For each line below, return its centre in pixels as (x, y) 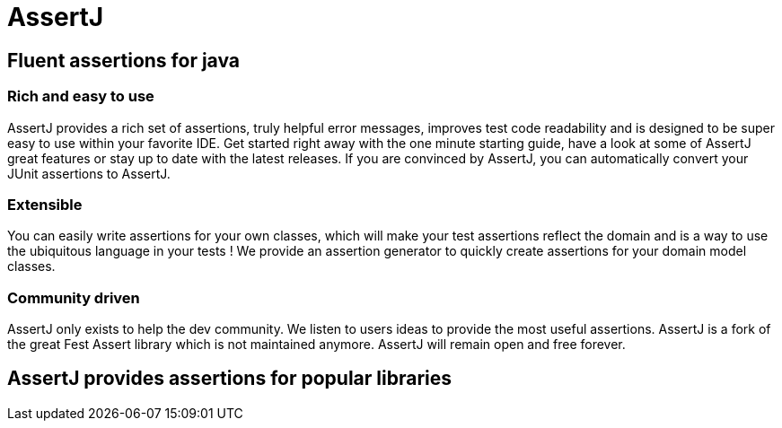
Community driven (74, 297)
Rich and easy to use (81, 96)
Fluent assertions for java (124, 60)
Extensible (45, 204)
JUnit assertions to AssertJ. (89, 173)
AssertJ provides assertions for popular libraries (229, 379)
